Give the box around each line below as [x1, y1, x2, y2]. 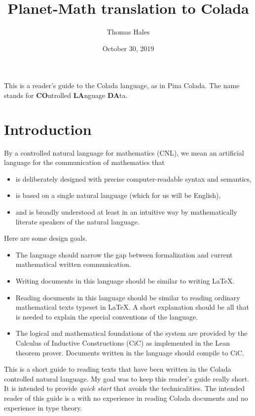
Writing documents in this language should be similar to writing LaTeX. [15, 275, 235, 286]
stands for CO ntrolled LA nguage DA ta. [4, 90, 128, 100]
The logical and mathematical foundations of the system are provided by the [15, 328, 248, 338]
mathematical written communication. [15, 259, 131, 269]
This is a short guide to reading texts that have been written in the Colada [4, 364, 231, 374]
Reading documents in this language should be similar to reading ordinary [15, 292, 240, 302]
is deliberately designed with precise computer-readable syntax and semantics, [15, 173, 252, 184]
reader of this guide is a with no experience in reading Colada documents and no [4, 392, 248, 403]
